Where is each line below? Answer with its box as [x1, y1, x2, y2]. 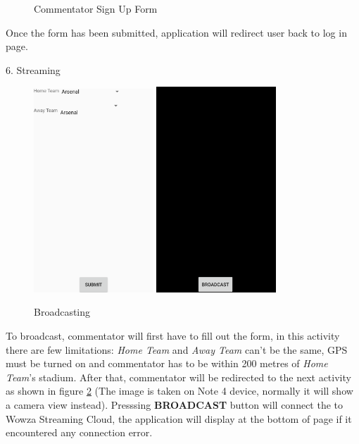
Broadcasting [34, 304, 91, 319]
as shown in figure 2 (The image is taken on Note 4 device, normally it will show [6, 383, 353, 398]
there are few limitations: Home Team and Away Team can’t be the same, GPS [6, 342, 348, 357]
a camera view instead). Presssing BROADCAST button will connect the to [6, 397, 344, 412]
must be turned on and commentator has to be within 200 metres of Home [6, 356, 328, 371]
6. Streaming [6, 62, 61, 77]
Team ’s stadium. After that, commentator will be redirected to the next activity [6, 369, 351, 384]
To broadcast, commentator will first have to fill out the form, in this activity [6, 328, 340, 343]
